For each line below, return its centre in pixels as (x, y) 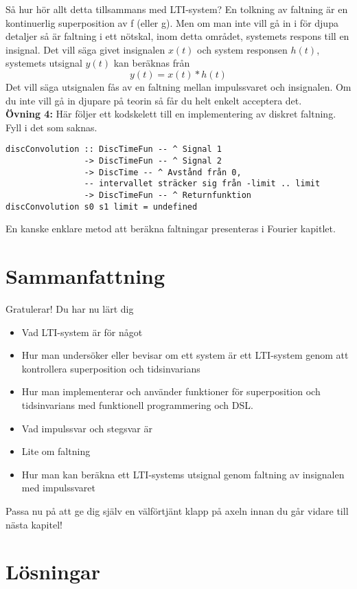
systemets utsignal (44, 63)
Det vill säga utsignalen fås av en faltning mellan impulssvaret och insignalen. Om (178, 86)
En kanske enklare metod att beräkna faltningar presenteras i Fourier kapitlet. (171, 229)
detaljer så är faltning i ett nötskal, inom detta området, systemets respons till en (177, 36)
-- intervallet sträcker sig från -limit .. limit (202, 184)
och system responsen (242, 49)
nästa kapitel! (34, 524)
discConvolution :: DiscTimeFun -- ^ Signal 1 (114, 149)
